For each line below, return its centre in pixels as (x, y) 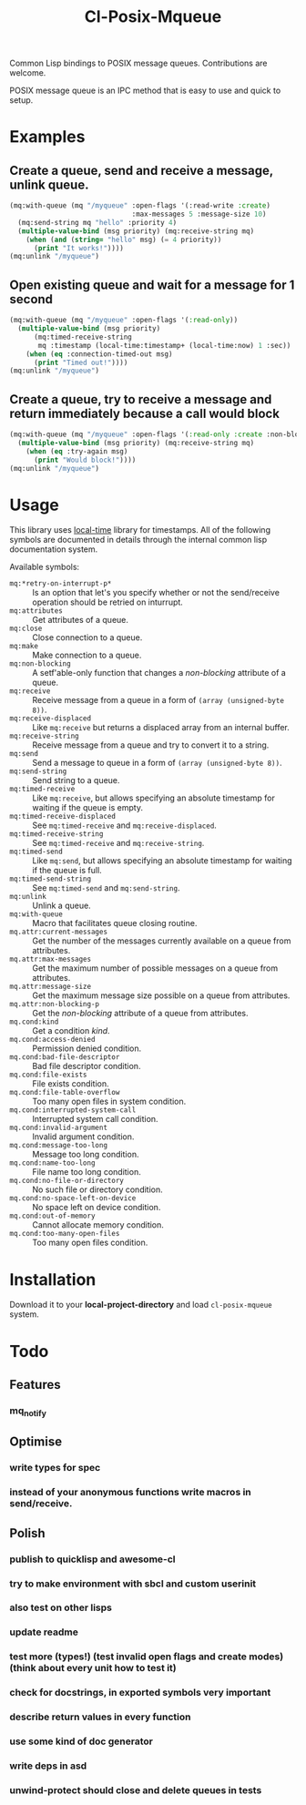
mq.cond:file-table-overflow (65, 1093)
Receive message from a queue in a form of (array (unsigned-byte (158, 700)
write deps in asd (48, 1766)
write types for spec (55, 1468)
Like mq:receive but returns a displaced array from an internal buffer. (161, 728)
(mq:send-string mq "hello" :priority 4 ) (97, 222)
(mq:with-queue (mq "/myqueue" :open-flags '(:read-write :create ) (140, 206)
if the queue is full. (67, 871)
